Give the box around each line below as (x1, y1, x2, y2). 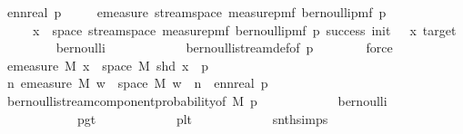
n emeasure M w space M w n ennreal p (6, 73, 268, 92)
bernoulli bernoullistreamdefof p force (55, 38, 393, 57)
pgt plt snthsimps (76, 109, 328, 128)
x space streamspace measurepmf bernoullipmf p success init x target (32, 20, 457, 39)
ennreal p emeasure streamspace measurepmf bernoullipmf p (6, 3, 387, 21)
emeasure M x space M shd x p (6, 55, 209, 74)
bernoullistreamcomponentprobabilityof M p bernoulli (6, 91, 388, 110)
